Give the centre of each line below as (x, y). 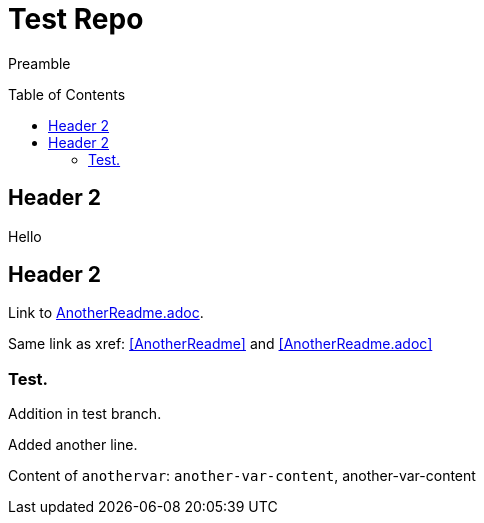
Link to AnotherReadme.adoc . (106, 313)
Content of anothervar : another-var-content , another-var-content (242, 476)
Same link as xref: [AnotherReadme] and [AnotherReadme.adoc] (220, 344)
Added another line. (73, 445)
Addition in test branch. (85, 414)
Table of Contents (67, 94)
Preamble (39, 63)
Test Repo (76, 19)
